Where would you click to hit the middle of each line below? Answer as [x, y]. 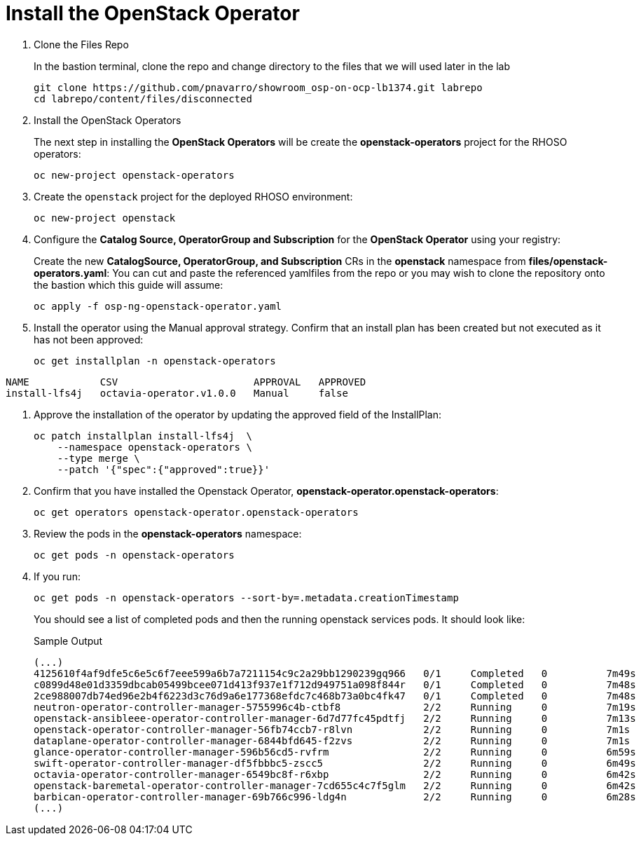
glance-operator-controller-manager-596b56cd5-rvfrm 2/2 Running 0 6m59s [335, 752]
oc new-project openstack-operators [134, 175]
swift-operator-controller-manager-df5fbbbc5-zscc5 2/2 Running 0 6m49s [335, 763]
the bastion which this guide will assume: [129, 285]
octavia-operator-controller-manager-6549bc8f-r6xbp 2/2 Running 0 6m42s [335, 774]
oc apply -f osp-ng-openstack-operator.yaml [158, 306]
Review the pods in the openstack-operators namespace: [168, 533]
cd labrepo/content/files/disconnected [143, 98]
